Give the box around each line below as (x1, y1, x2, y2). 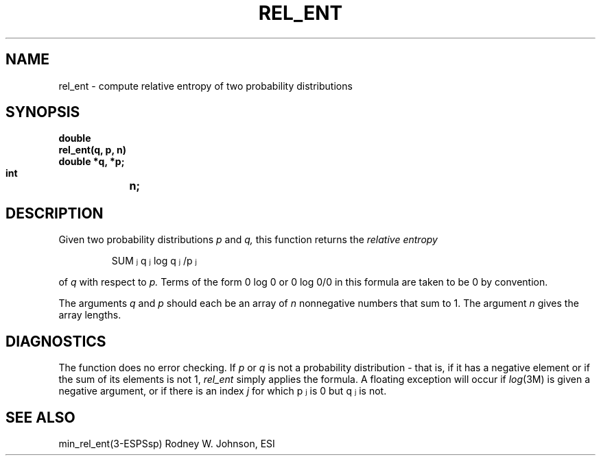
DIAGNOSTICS (5, 332, 106, 350)
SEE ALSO (5, 408, 75, 426)
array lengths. (58, 309, 121, 321)
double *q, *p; (58, 155, 125, 168)
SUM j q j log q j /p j (111, 255, 197, 267)
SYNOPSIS (5, 103, 80, 121)
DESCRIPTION (5, 204, 104, 222)
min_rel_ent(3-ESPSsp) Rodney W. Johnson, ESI (58, 437, 275, 449)
